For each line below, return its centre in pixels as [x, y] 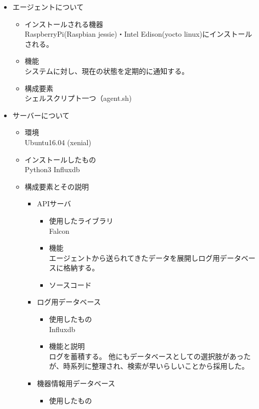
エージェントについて [48, 7]
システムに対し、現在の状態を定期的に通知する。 [107, 71]
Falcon [59, 230]
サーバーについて [41, 115]
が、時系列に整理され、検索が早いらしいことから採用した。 [149, 366]
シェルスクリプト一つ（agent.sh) [78, 98]
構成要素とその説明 [57, 186]
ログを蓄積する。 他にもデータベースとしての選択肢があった [150, 356]
